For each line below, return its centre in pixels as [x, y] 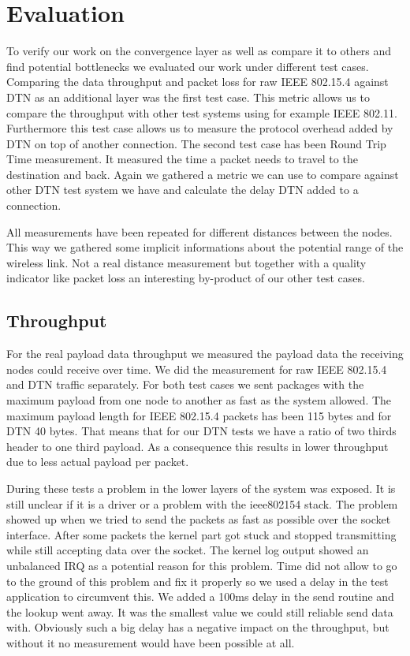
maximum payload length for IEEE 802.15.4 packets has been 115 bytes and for [199, 415]
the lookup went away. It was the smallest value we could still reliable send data [200, 611]
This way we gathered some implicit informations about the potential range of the [205, 247]
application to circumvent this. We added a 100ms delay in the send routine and [200, 596]
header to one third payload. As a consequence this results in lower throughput [198, 446]
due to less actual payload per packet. [98, 462]
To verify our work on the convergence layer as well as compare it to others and [199, 51]
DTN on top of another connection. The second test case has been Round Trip [196, 143]
